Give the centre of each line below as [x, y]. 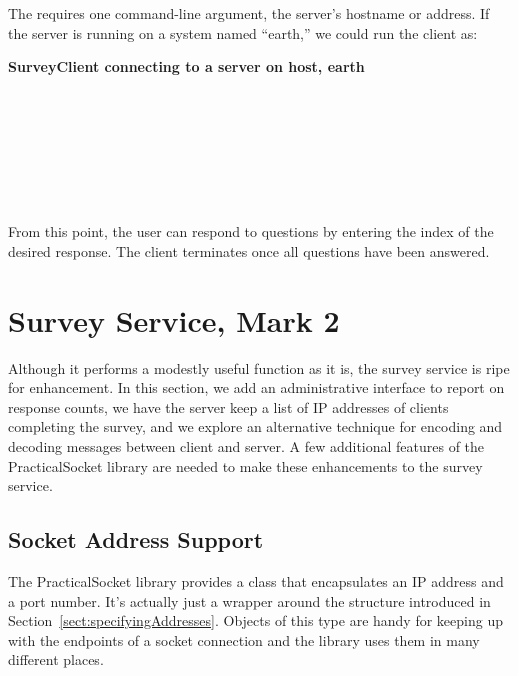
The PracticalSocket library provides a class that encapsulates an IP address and [256, 581]
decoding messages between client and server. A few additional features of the [246, 446]
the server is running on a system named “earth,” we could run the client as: [243, 32]
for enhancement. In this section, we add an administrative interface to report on [256, 387]
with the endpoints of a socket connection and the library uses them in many [244, 639]
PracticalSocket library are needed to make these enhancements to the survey [245, 465]
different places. [56, 659]
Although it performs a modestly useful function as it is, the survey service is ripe [259, 367]
